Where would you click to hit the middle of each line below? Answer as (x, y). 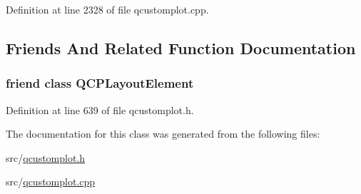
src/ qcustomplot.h (46, 157)
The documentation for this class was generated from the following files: (163, 134)
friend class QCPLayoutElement (100, 83)
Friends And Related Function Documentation (181, 47)
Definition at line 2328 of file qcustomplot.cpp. (107, 9)
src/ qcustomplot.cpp (51, 182)
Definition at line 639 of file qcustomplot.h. (100, 109)
